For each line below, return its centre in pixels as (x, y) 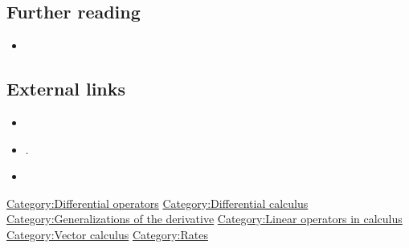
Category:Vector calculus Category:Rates (107, 234)
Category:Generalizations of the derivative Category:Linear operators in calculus (204, 219)
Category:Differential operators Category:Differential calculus (157, 203)
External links (66, 89)
